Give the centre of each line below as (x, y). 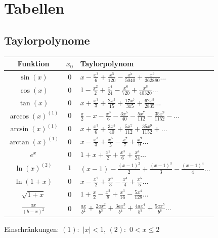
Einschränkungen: (32, 229)
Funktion (33, 64)
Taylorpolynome (47, 40)
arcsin (19, 129)
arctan (19, 142)
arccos (19, 116)
